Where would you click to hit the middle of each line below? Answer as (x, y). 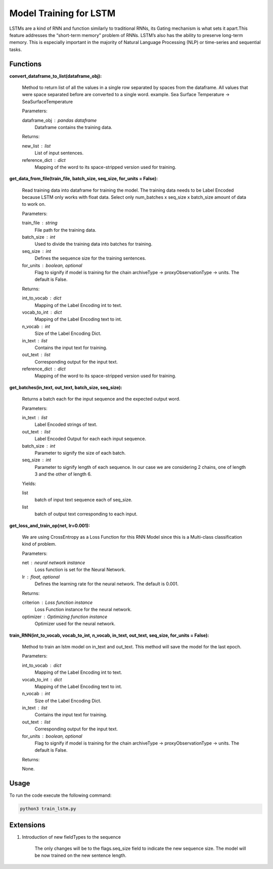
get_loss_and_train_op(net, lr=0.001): (50, 526)
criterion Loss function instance (57, 602)
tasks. (16, 49)
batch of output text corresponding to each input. (86, 514)
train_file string (40, 223)
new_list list (36, 146)
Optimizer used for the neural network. (75, 624)
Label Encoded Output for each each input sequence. (90, 439)
